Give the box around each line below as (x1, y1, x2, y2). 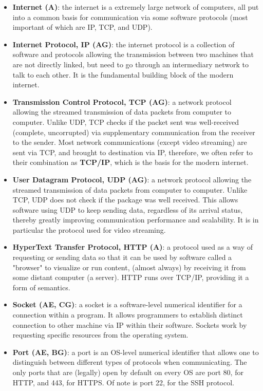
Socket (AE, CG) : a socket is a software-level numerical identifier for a (12, 299, 242, 310)
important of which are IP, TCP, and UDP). (12, 22, 153, 32)
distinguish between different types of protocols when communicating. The (12, 357, 247, 367)
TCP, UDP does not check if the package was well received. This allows (12, 194, 238, 205)
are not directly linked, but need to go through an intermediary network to (12, 59, 249, 69)
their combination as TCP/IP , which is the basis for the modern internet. (12, 157, 249, 167)
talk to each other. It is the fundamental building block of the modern (12, 69, 234, 80)
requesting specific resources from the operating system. (12, 329, 189, 340)
